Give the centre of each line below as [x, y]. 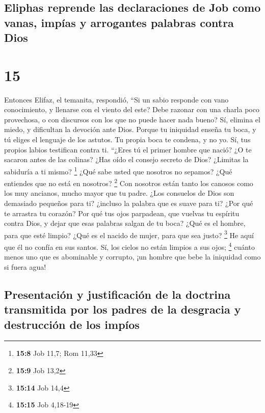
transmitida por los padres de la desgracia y [123, 309]
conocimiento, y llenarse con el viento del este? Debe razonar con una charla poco [132, 109]
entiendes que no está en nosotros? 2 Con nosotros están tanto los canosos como [129, 182]
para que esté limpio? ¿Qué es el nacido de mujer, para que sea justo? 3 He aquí [129, 234]
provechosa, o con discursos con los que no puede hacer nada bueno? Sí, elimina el [132, 119]
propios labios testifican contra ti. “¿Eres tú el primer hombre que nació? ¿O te [128, 149]
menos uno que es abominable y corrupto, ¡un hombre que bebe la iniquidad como [132, 257]
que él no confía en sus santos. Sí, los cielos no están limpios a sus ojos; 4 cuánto [129, 246]
